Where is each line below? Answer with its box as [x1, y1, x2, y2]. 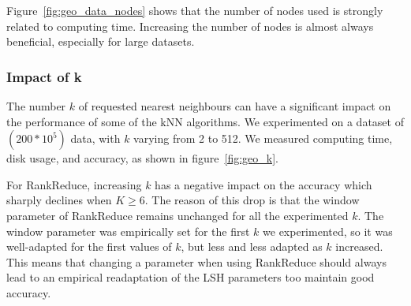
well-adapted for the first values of [6, 238, 172, 255]
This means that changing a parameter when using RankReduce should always [6, 253, 387, 270]
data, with [70, 130, 121, 147]
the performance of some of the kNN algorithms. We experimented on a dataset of [6, 113, 404, 129]
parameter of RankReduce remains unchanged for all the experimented [6, 207, 349, 223]
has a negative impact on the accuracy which [155, 176, 372, 192]
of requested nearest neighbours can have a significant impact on [78, 98, 391, 114]
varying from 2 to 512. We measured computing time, [133, 130, 393, 147]
